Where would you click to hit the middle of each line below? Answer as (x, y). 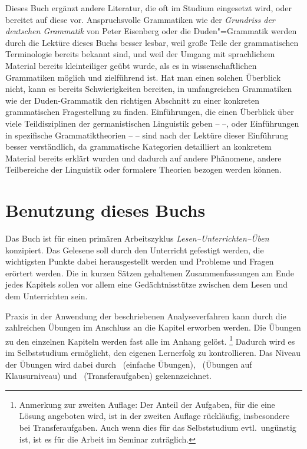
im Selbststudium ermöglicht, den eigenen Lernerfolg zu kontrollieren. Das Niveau (153, 353)
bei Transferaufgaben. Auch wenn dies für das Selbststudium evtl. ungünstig (158, 427)
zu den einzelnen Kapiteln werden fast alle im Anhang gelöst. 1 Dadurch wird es (150, 340)
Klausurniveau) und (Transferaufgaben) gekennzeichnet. (108, 376)
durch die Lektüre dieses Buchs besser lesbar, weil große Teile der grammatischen (152, 42)
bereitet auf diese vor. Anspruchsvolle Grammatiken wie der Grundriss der (140, 19)
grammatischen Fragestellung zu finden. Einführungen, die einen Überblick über (150, 112)
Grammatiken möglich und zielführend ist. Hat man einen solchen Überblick (143, 77)
